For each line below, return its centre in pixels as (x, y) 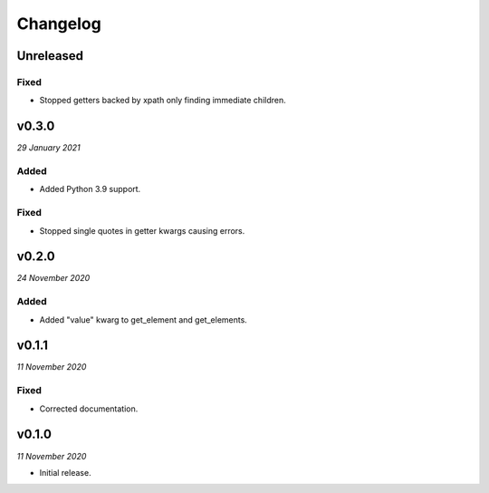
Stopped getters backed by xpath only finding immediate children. (163, 101)
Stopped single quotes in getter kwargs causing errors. (142, 230)
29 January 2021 (48, 148)
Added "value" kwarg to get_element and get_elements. (144, 319)
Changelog (59, 24)
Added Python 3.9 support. (90, 189)
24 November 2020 (53, 278)
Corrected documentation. (89, 409)
